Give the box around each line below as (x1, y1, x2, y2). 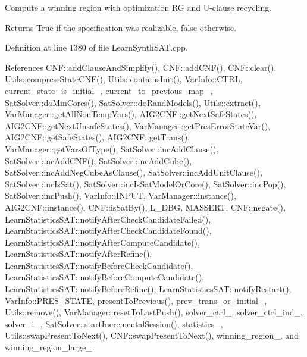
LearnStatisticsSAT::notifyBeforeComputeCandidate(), (5, 271, 205, 283)
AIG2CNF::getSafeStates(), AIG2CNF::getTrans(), (5, 131, 190, 143)
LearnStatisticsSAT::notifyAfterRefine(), (5, 248, 152, 260)
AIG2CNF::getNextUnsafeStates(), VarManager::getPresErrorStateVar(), (5, 119, 271, 131)
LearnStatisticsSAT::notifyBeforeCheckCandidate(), (5, 259, 193, 271)
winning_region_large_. (5, 341, 95, 353)
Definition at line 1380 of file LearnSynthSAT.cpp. (5, 41, 188, 54)
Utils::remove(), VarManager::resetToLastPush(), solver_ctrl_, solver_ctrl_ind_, (5, 306, 303, 318)
